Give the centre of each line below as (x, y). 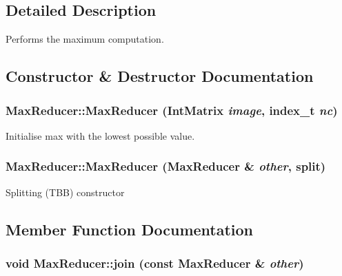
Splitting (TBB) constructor (65, 192)
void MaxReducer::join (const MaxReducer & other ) (155, 263)
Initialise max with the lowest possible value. (100, 135)
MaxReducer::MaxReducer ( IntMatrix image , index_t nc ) (172, 110)
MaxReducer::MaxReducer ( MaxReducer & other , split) (166, 166)
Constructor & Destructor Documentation (160, 76)
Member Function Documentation (130, 229)
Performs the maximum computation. (85, 39)
